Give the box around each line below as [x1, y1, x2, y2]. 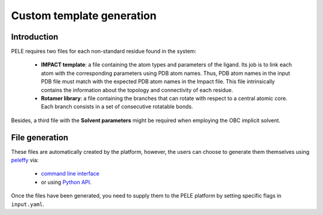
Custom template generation [11, 9, 157, 22]
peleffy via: [11, 156, 39, 164]
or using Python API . [41, 178, 92, 186]
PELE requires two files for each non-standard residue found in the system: [11, 48, 197, 55]
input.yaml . [11, 201, 45, 208]
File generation [11, 132, 69, 143]
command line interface [41, 170, 100, 177]
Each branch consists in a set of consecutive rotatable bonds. [41, 103, 194, 110]
